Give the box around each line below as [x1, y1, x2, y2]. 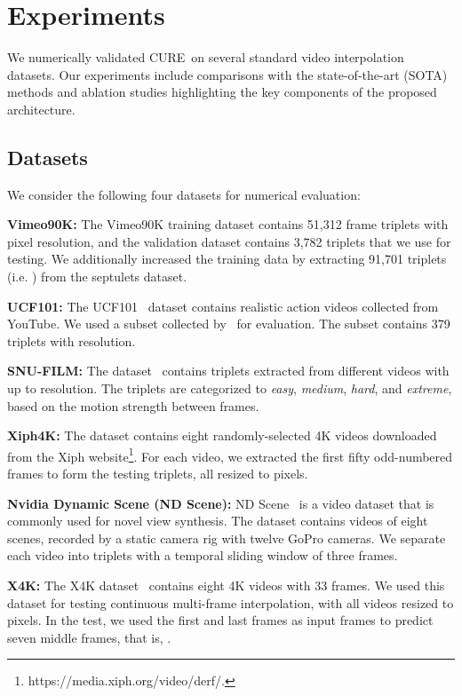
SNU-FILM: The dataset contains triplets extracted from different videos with [7, 361, 450, 380]
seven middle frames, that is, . [7, 628, 171, 646]
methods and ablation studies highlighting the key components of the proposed [7, 83, 437, 101]
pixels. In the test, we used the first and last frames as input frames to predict [7, 611, 434, 629]
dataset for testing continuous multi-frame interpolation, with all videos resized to [7, 593, 454, 612]
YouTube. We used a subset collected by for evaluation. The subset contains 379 [7, 314, 450, 333]
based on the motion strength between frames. [7, 396, 259, 415]
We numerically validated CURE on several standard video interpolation [7, 48, 404, 67]
